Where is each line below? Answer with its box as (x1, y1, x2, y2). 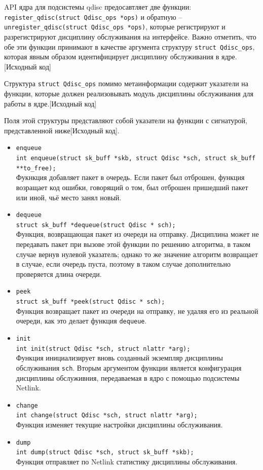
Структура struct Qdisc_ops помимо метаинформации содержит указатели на (4, 78, 248, 89)
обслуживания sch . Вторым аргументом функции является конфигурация (16, 362, 242, 373)
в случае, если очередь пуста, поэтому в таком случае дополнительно (16, 259, 231, 269)
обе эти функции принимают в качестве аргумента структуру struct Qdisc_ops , (4, 41, 255, 52)
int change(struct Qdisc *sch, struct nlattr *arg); (16, 412, 198, 419)
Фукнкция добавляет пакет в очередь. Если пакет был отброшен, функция (16, 172, 245, 183)
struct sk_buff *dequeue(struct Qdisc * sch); (16, 221, 176, 229)
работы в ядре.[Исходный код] (4, 98, 97, 109)
